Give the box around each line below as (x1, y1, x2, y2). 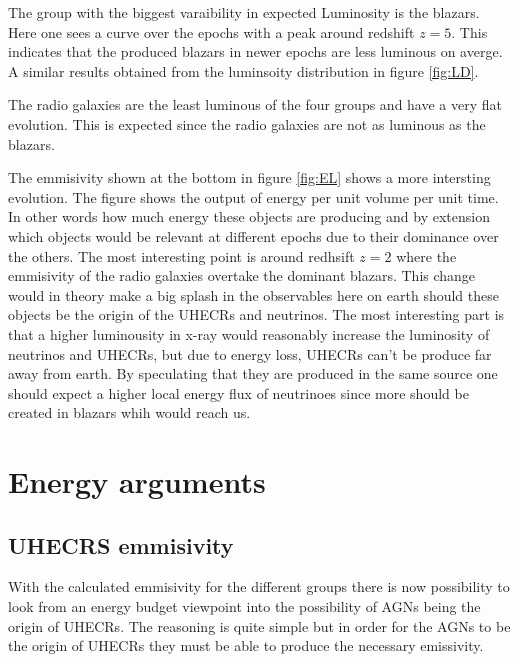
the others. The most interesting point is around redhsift (8, 245, 355, 266)
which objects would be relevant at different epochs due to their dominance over (8, 225, 499, 246)
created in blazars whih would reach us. (8, 402, 251, 423)
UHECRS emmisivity (8, 529, 234, 560)
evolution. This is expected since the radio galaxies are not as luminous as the (8, 113, 486, 134)
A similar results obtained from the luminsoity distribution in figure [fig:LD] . (8, 60, 479, 81)
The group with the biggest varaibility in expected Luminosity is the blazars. (8, 2, 480, 22)
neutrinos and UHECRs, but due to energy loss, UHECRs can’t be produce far (8, 343, 492, 364)
